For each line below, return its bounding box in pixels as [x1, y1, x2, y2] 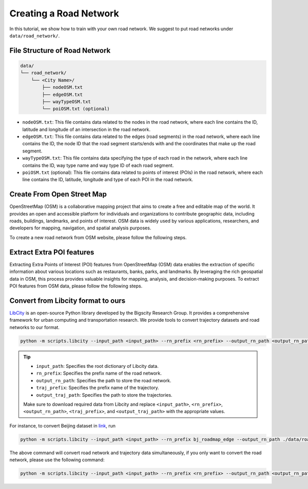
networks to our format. [9, 324, 60, 330]
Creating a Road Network [9, 8, 119, 19]
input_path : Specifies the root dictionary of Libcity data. [36, 363, 159, 369]
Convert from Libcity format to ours [9, 296, 126, 305]
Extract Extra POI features [9, 248, 94, 257]
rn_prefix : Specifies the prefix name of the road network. [36, 370, 162, 377]
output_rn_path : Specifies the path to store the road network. [36, 377, 171, 383]
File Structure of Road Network [9, 46, 111, 55]
